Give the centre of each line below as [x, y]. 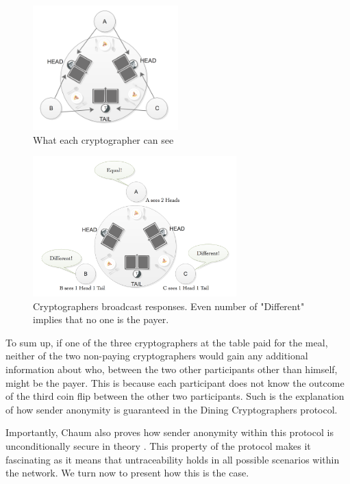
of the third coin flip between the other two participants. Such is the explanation [175, 396]
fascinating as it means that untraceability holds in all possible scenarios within [173, 459]
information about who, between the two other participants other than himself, [172, 369]
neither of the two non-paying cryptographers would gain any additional [157, 356]
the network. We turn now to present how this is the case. [127, 473]
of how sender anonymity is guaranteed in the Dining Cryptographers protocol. [172, 409]
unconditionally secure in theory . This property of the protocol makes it [158, 445]
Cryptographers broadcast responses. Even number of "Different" [169, 306]
